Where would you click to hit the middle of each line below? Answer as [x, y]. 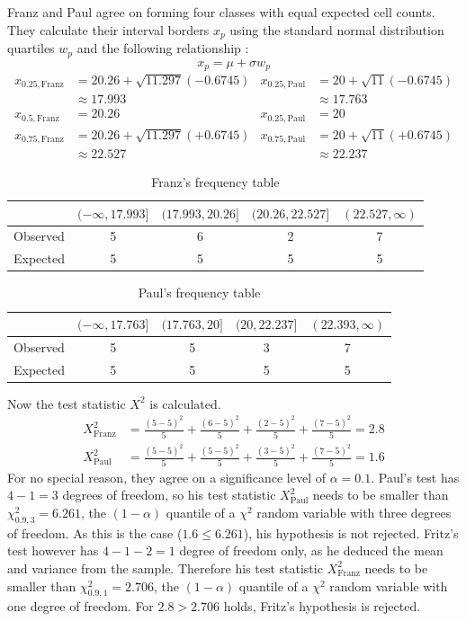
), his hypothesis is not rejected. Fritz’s [351, 532]
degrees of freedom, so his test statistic [169, 495]
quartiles [31, 48]
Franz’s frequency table [215, 182]
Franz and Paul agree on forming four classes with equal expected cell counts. [221, 12]
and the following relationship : [163, 48]
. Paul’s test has [415, 477]
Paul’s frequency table [199, 293]
